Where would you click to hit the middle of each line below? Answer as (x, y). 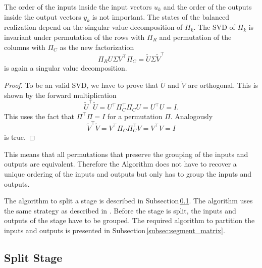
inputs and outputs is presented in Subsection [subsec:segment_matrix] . (115, 230)
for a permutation (135, 116)
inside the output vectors (43, 16)
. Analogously (192, 116)
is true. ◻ (20, 137)
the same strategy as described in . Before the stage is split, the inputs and (120, 210)
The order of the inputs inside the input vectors (78, 7)
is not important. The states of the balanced (161, 16)
